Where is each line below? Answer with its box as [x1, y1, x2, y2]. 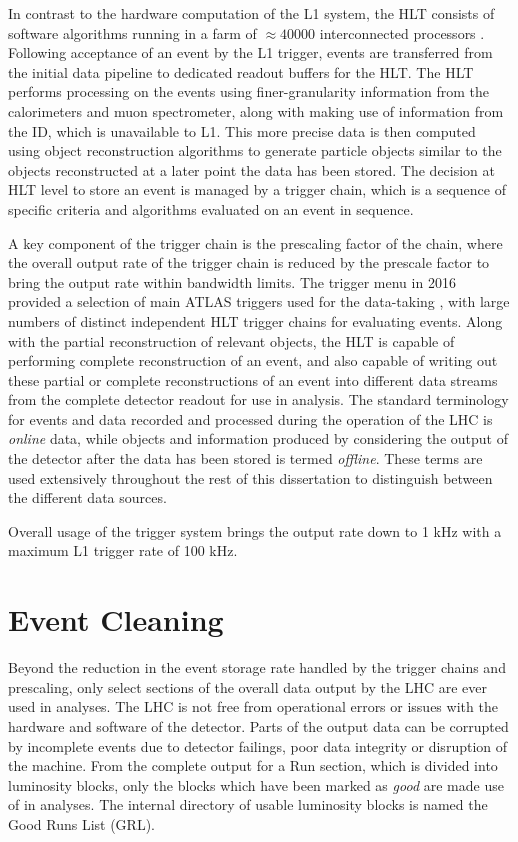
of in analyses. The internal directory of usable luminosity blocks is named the [8, 794, 488, 815]
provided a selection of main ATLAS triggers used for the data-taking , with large [8, 291, 510, 312]
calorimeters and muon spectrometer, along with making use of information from [8, 100, 504, 121]
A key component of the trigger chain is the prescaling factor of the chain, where [8, 232, 503, 253]
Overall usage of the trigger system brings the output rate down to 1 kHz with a [8, 520, 502, 541]
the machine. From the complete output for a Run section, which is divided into [8, 755, 498, 776]
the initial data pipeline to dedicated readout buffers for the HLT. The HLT [8, 61, 474, 82]
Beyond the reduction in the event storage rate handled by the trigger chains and [8, 657, 506, 678]
